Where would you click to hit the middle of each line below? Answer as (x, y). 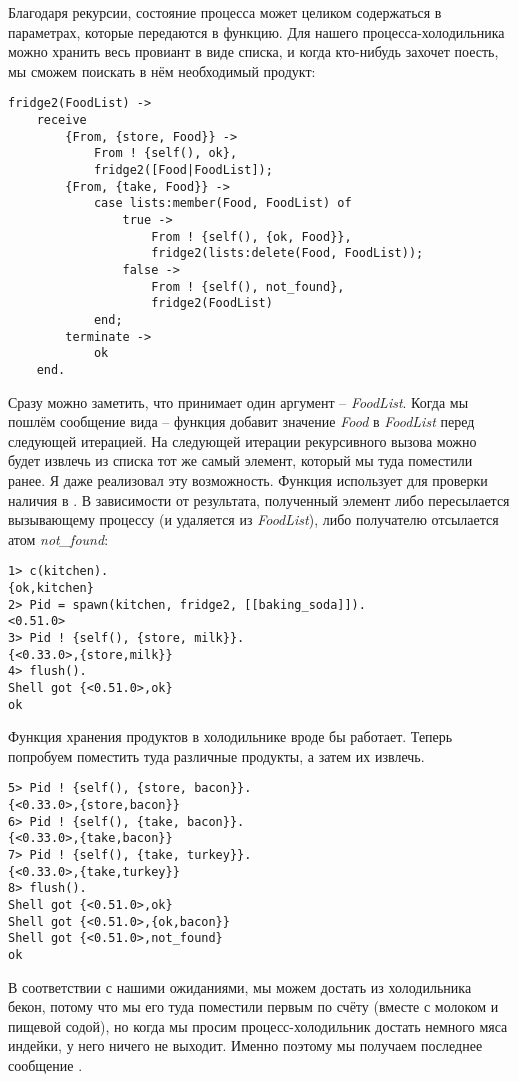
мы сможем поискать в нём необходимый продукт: (162, 70)
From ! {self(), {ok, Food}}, (251, 236)
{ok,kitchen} (51, 587)
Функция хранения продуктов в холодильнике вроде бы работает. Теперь (230, 736)
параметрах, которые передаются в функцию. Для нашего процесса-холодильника (256, 31)
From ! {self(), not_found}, (248, 286)
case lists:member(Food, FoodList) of (222, 203)
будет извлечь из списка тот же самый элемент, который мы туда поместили (240, 460)
